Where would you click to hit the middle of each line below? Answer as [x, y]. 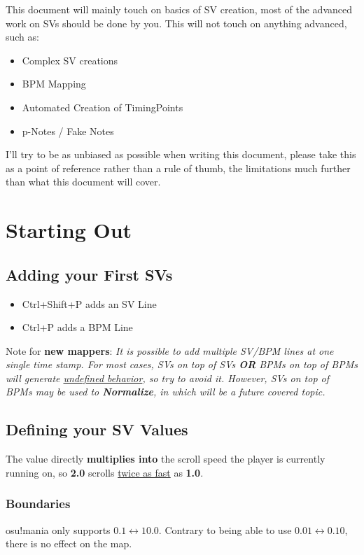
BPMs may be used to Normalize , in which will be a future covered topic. [166, 392]
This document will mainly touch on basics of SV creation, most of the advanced [179, 9]
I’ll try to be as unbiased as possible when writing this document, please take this [181, 154]
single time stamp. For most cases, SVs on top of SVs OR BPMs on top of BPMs [182, 364]
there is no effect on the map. [69, 543]
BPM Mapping [54, 84]
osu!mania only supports [58, 529]
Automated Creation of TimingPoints [103, 107]
